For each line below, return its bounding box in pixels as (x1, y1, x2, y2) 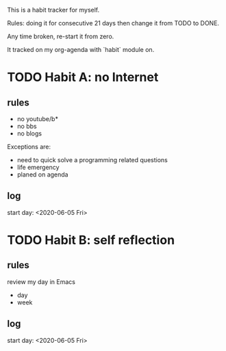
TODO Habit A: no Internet (7, 70, 159, 85)
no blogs (16, 129, 42, 138)
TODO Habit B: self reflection (7, 233, 175, 248)
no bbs (16, 122, 37, 130)
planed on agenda (16, 170, 68, 179)
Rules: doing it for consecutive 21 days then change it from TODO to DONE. (7, 19, 220, 27)
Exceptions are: (7, 143, 51, 151)
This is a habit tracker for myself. (7, 6, 100, 14)
